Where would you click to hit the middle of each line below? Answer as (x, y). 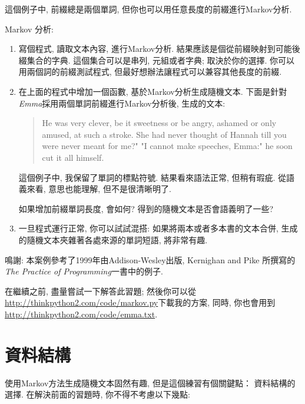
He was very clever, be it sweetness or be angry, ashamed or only (159, 123)
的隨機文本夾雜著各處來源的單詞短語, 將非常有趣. (113, 239)
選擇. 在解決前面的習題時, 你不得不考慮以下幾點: (97, 394)
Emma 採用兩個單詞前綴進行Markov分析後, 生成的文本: (122, 103)
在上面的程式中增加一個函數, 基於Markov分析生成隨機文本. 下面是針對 (153, 91)
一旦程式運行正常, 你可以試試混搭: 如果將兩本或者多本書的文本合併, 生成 (158, 228)
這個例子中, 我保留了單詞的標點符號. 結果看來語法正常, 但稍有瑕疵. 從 (152, 177)
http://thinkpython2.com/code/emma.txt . (81, 314)
